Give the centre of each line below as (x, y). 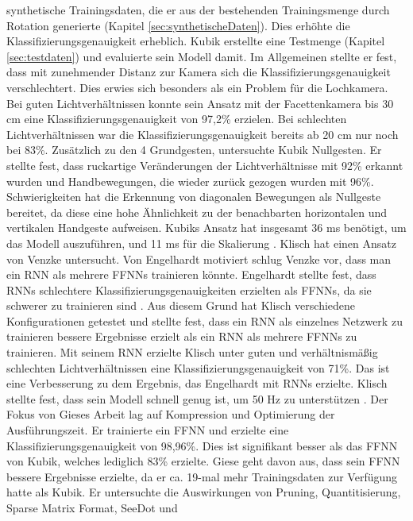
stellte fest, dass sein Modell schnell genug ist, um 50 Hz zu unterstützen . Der (197, 398)
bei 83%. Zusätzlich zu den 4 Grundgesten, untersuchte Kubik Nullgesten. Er (194, 150)
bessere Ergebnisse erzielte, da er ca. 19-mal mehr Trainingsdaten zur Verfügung (202, 476)
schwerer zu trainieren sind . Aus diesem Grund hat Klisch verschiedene (181, 305)
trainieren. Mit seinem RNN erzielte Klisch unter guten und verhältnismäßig (192, 352)
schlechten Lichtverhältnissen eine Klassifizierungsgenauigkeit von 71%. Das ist (198, 367)
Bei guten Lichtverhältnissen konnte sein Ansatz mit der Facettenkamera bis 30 (200, 103)
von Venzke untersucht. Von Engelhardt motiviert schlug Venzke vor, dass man (199, 259)
